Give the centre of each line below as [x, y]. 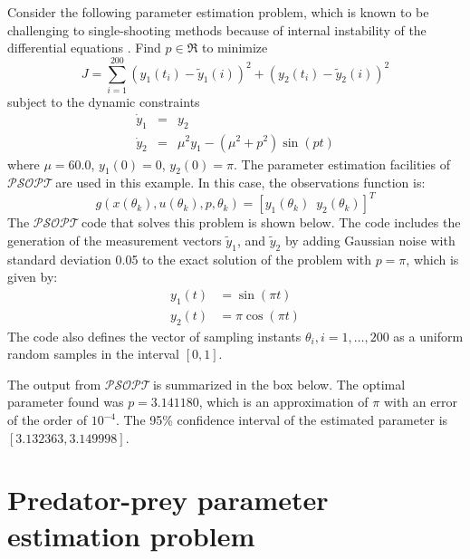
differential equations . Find [84, 48]
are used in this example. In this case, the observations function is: [240, 183]
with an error [420, 402]
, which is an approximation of [283, 402]
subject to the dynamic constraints [104, 101]
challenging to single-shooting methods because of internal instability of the [217, 29]
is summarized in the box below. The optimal [279, 384]
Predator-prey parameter [168, 500]
